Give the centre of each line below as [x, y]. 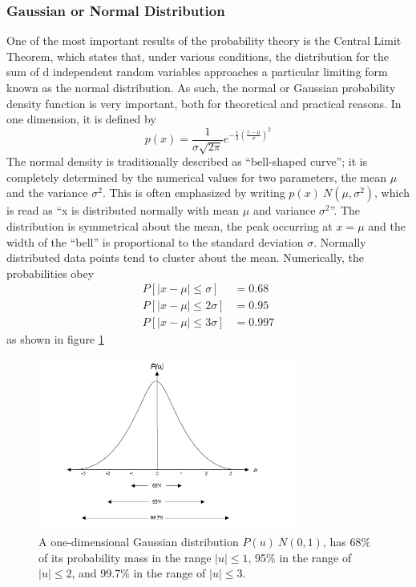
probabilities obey [50, 273]
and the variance [47, 193]
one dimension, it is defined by [81, 119]
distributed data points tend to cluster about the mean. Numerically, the [186, 257]
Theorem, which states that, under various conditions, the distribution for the [198, 56]
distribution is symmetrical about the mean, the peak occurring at [170, 226]
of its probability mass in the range [125, 557]
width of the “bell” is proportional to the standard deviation [155, 241]
